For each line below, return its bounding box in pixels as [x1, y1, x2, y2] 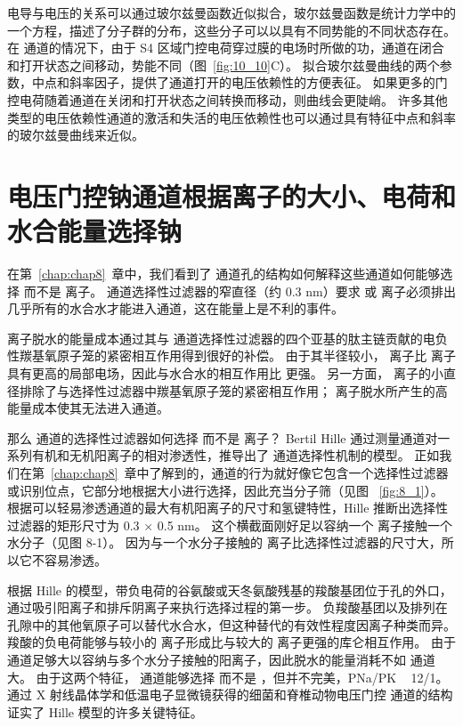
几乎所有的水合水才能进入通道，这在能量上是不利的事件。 [7, 299, 344, 318]
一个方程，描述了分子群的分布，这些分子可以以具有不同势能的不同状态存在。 [7, 20, 456, 39]
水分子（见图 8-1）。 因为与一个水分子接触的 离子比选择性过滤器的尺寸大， [7, 533, 442, 552]
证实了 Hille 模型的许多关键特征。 [7, 702, 203, 721]
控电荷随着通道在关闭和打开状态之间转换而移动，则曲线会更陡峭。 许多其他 [7, 90, 448, 109]
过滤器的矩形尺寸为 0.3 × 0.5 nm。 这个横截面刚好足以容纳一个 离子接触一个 [7, 515, 453, 534]
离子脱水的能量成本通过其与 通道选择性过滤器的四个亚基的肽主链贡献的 [7, 328, 423, 347]
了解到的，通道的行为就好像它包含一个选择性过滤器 [149, 464, 449, 481]
